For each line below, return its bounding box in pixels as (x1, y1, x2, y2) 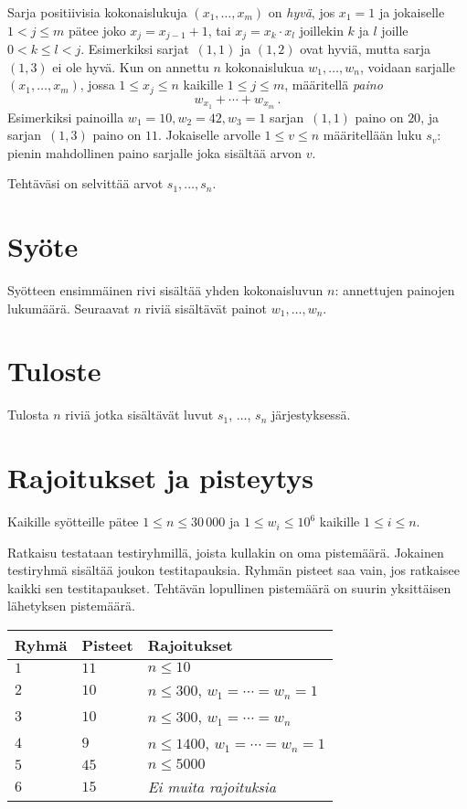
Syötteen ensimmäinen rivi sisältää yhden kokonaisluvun (7, 281, 324, 300)
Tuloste (7, 352, 101, 389)
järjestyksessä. (271, 405, 351, 424)
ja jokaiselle (378, 3, 445, 21)
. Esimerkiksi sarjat (80, 39, 189, 59)
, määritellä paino (284, 75, 383, 94)
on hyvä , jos (268, 3, 335, 21)
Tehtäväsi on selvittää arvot (7, 174, 164, 193)
